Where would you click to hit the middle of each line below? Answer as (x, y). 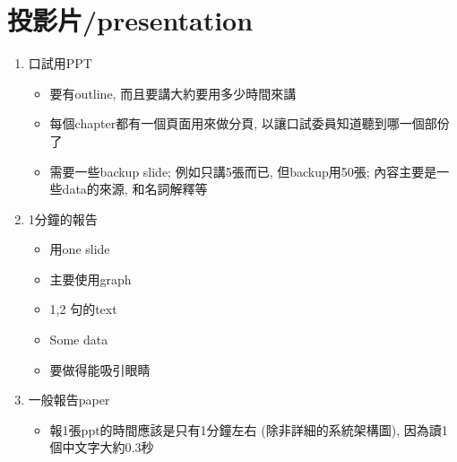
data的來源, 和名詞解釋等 (135, 189)
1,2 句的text (83, 309)
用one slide (80, 249)
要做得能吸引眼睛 (100, 369)
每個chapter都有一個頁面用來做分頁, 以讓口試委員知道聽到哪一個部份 (250, 123)
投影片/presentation (130, 20)
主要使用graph (91, 279)
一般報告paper (69, 400)
